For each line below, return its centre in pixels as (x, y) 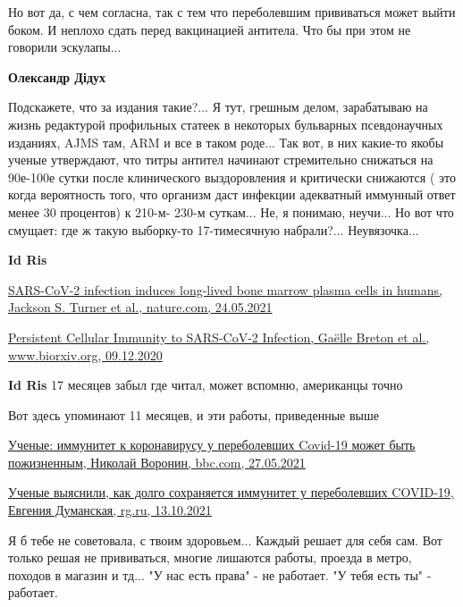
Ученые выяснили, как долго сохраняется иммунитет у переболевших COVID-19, (231, 492)
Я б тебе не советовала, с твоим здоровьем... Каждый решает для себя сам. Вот (225, 540)
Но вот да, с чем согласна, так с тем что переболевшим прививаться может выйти (232, 12)
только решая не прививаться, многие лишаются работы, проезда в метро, (210, 557)
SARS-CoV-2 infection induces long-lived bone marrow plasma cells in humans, (225, 289)
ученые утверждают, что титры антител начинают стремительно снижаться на (221, 160)
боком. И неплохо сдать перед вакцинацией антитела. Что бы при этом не (210, 29)
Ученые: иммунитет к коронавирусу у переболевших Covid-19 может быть (212, 445)
